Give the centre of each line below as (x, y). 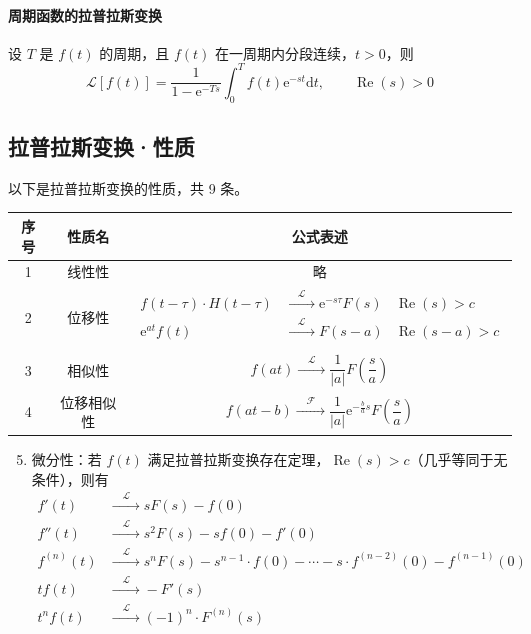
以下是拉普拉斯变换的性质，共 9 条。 (128, 187)
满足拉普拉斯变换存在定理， (238, 459)
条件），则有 (70, 478)
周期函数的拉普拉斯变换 (85, 14)
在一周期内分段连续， (284, 52)
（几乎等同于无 (458, 459)
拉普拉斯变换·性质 (101, 146)
